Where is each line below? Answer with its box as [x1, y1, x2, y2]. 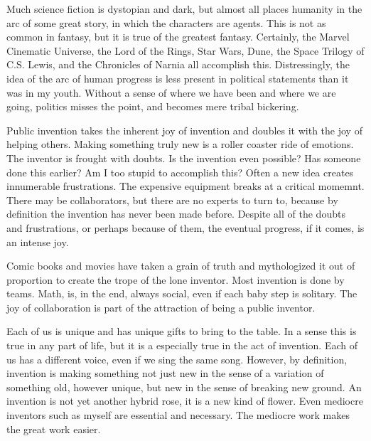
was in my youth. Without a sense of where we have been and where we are [6, 85, 336, 100]
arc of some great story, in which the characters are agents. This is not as [6, 15, 326, 30]
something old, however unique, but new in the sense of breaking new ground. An [6, 379, 362, 394]
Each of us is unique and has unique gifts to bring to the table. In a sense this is [6, 324, 357, 339]
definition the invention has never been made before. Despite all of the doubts [6, 206, 345, 221]
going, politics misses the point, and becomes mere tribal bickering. [6, 99, 299, 114]
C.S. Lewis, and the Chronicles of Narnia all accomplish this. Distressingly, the [6, 57, 350, 72]
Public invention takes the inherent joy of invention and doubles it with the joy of [6, 122, 362, 137]
